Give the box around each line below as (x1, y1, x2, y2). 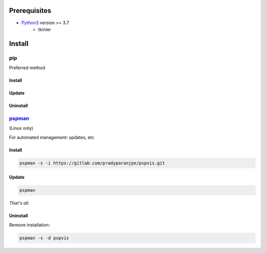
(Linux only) (9, 125, 33, 131)
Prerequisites (9, 6, 51, 15)
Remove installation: (9, 222, 50, 228)
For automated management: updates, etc (9, 134, 95, 140)
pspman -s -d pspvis (19, 235, 69, 241)
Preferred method (9, 65, 45, 71)
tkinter (38, 26, 51, 32)
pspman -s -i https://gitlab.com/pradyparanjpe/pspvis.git (19, 160, 165, 166)
